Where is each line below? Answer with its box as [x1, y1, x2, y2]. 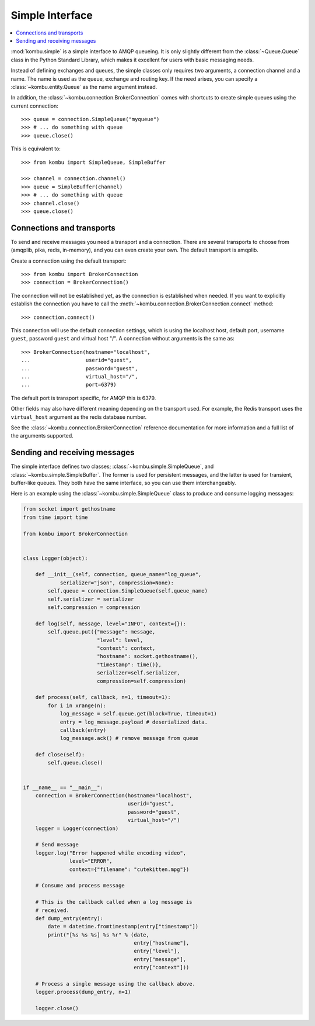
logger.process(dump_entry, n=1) [35, 989, 131, 996]
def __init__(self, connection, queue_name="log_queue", [35, 571, 202, 578]
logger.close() [35, 1005, 79, 1012]
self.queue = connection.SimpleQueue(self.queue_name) [47, 588, 208, 594]
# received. [35, 907, 70, 914]
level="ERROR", [69, 858, 113, 865]
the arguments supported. [10, 432, 74, 439]
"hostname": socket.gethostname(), [96, 653, 199, 660]
